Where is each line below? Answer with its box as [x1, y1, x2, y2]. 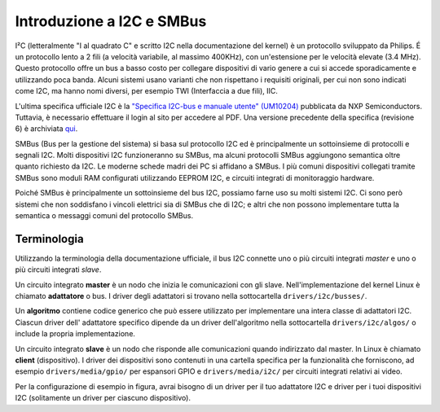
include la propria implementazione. [15, 329, 136, 339]
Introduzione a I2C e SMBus [15, 12, 207, 30]
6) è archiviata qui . [15, 124, 78, 134]
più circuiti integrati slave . [15, 265, 102, 274]
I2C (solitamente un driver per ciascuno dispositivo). [15, 393, 191, 403]
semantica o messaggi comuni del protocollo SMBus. [15, 211, 194, 221]
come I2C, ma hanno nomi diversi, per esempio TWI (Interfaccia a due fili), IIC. [15, 86, 279, 96]
